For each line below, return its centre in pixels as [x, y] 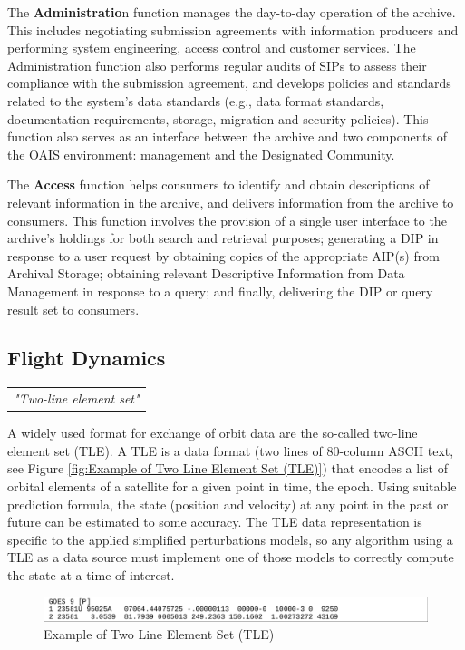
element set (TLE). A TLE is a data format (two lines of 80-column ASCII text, [231, 450]
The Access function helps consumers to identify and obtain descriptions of [218, 184]
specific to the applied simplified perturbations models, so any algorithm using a [230, 539]
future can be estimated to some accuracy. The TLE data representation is [215, 522]
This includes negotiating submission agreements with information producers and [233, 29]
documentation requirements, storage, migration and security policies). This [218, 118]
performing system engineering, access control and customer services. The [212, 48]
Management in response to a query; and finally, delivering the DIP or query [220, 291]
